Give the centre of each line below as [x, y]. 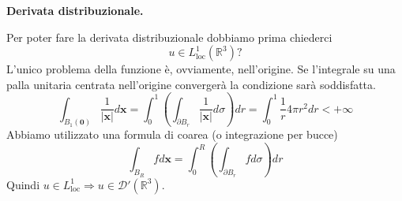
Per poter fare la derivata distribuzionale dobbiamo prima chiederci [169, 37]
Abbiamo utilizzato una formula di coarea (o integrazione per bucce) [172, 134]
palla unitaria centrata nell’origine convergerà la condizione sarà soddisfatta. [191, 84]
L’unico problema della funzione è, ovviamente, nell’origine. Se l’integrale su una [201, 69]
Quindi [23, 184]
